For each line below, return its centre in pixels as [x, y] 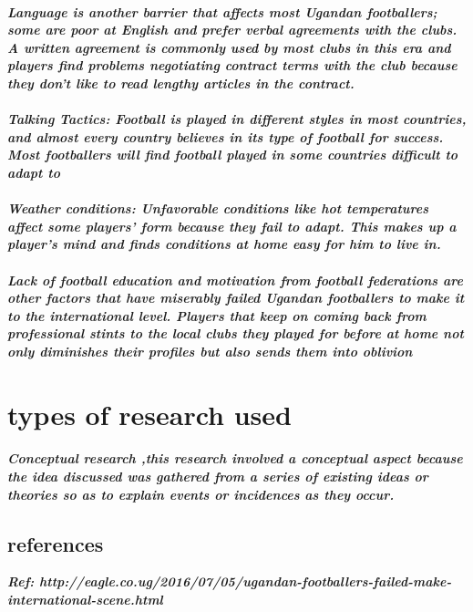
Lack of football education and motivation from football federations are [235, 280]
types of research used [149, 414]
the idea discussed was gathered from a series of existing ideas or [218, 477]
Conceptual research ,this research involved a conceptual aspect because [235, 458]
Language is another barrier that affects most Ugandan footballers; [222, 11]
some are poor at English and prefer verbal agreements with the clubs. [232, 30]
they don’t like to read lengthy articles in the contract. [181, 83]
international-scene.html [85, 600]
